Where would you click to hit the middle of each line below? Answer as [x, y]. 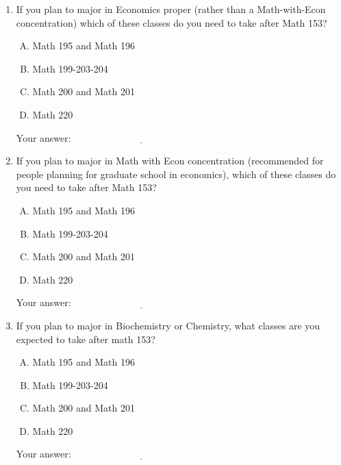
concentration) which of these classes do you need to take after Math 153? [172, 22]
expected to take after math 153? [86, 339]
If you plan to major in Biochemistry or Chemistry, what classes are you [168, 325]
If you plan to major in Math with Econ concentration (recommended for [170, 161]
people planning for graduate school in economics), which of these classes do [176, 174]
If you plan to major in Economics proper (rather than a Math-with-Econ [171, 9]
